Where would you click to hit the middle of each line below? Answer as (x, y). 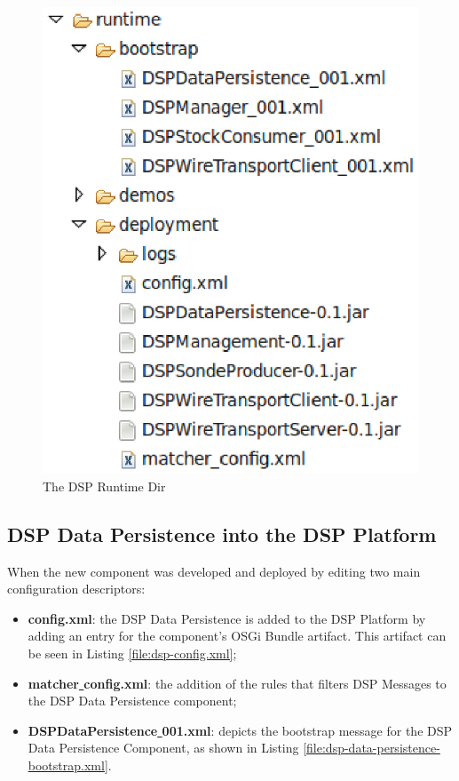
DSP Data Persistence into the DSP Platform (222, 534)
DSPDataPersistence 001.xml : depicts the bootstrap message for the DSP (240, 730)
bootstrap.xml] (68, 765)
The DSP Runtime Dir (104, 486)
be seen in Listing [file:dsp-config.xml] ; (132, 653)
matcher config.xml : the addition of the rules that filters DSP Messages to (237, 683)
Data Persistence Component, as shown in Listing (163, 748)
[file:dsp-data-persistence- (372, 748)
